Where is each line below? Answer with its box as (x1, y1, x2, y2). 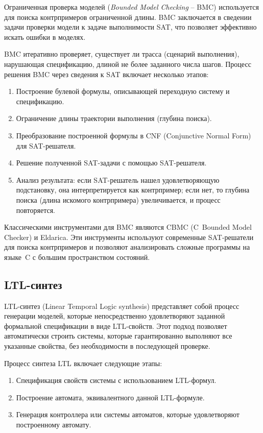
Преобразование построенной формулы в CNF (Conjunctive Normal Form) (16, 130, 251, 140)
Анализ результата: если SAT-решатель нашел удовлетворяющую (16, 174, 220, 185)
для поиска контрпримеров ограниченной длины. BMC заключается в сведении (4, 11, 252, 22)
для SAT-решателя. (16, 140, 76, 151)
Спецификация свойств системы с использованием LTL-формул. (16, 375, 217, 386)
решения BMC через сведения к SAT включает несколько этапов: (4, 68, 209, 79)
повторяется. (16, 204, 55, 215)
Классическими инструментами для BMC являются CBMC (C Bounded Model (4, 222, 252, 232)
